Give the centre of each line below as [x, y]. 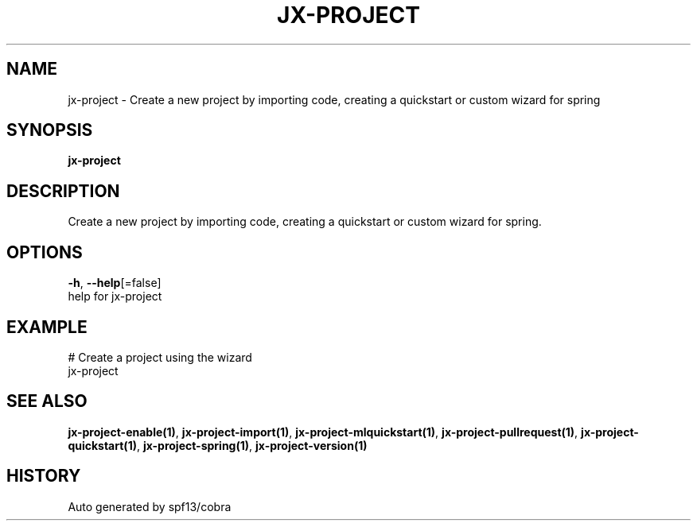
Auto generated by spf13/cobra [150, 506]
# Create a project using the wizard [160, 357]
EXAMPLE [47, 327]
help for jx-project [115, 296]
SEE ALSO [47, 401]
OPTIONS [45, 252]
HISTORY [44, 476]
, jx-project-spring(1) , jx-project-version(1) [252, 445]
